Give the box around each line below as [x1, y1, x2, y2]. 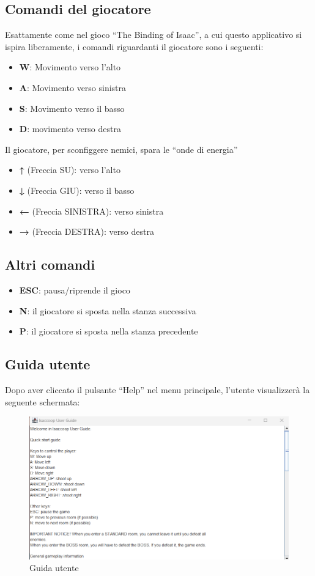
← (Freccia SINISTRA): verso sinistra [19, 204, 164, 217]
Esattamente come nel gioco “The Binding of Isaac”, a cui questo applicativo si [5, 28, 302, 41]
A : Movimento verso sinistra [19, 81, 127, 94]
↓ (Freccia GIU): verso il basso [19, 183, 135, 196]
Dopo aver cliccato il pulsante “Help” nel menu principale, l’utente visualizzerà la [5, 383, 310, 396]
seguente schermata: [5, 395, 80, 408]
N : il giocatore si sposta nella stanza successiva [19, 304, 196, 317]
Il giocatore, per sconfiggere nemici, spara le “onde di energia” [5, 142, 238, 155]
